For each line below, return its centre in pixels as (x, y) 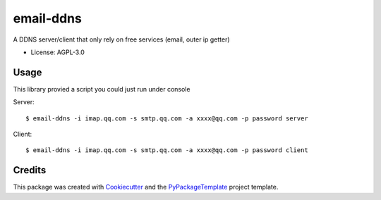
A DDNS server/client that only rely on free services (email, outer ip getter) (121, 39)
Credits (30, 170)
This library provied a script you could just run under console (102, 89)
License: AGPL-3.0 (58, 52)
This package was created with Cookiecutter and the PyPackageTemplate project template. (146, 187)
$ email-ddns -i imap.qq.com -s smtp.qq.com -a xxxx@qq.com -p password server (167, 118)
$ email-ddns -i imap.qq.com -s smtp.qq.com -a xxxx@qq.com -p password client (167, 150)
